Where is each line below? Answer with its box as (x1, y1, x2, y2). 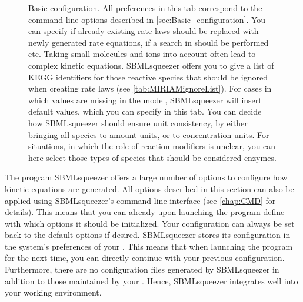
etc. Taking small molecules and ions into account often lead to (28, 48, 256, 60)
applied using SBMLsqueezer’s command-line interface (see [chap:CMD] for (5, 194, 276, 206)
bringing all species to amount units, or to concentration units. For (28, 128, 269, 140)
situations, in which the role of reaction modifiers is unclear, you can (28, 140, 276, 152)
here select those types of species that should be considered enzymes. (28, 151, 277, 163)
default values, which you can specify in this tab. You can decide (28, 105, 262, 118)
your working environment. (5, 286, 102, 298)
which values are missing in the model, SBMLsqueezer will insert (28, 93, 262, 106)
